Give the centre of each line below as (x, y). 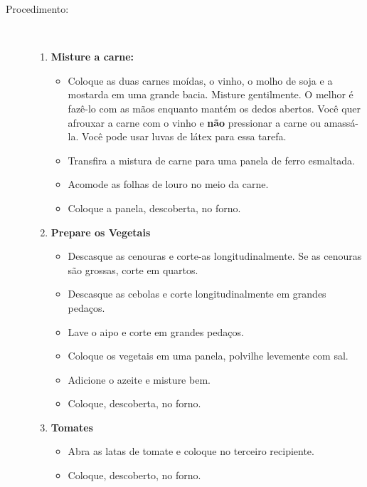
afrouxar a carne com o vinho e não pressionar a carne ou (194, 122)
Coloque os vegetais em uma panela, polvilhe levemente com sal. (208, 356)
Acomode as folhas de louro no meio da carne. (168, 184)
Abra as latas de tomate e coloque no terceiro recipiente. (191, 451)
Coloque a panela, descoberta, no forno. (154, 208)
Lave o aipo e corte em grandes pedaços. (156, 331)
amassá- (341, 122)
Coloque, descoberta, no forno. (134, 403)
